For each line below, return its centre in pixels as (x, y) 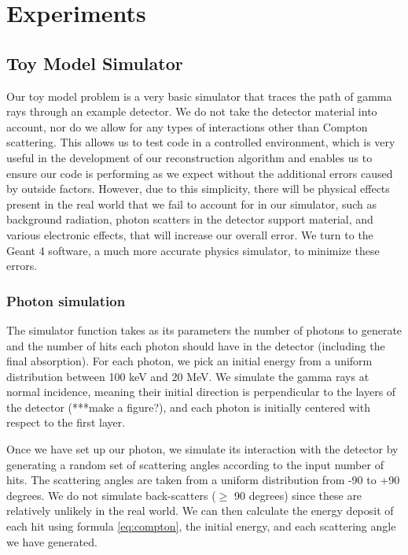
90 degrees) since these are (298, 495)
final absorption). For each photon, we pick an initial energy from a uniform (189, 361)
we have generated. (52, 541)
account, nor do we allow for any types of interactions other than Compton (187, 126)
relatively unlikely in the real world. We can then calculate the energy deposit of (200, 511)
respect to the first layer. (66, 422)
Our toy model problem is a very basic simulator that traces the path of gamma (199, 96)
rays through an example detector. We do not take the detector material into (192, 111)
